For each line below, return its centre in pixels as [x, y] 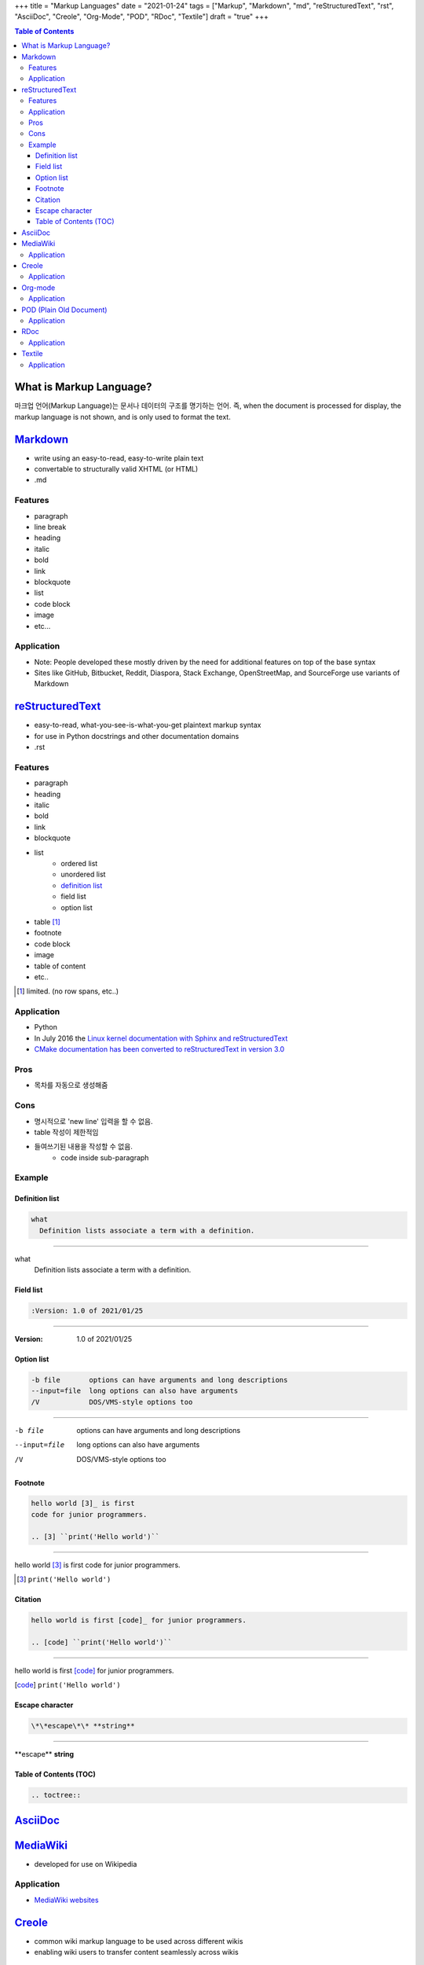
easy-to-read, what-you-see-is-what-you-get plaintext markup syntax [148, 725]
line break [50, 527]
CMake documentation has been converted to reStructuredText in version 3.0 [159, 1049]
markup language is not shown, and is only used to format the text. [122, 417]
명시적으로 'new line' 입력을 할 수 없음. [93, 1121]
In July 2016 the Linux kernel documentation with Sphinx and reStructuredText [161, 1038]
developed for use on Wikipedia [86, 1864]
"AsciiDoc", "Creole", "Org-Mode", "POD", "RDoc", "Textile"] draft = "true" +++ [141, 17]
